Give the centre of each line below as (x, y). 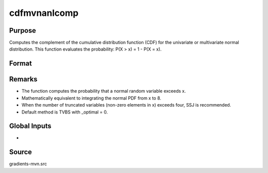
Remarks (23, 79)
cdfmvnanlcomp (44, 13)
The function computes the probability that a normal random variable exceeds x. (104, 91)
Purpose (23, 30)
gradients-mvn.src (28, 164)
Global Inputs (30, 126)
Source (21, 152)
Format (21, 64)
